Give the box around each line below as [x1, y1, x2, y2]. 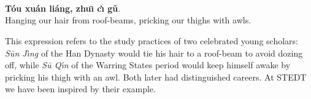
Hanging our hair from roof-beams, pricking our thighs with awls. [5, 14, 251, 26]
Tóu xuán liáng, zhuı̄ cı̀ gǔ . [5, 1, 121, 14]
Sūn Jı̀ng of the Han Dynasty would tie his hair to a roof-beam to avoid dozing [5, 46, 303, 59]
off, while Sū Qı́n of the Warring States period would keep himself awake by [5, 58, 291, 71]
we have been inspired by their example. [5, 82, 156, 95]
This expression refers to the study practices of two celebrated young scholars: [5, 34, 298, 47]
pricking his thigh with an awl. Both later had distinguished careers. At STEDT [5, 70, 307, 83]
